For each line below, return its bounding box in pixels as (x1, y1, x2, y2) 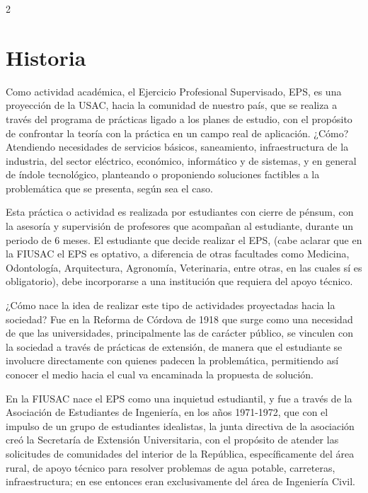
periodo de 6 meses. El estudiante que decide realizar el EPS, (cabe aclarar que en (6, 232, 362, 247)
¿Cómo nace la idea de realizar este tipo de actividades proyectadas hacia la (6, 298, 335, 313)
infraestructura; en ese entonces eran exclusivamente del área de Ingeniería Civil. (6, 474, 356, 489)
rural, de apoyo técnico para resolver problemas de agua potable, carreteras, (6, 460, 335, 475)
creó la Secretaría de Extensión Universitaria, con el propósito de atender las (6, 432, 339, 447)
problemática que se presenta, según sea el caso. (6, 180, 213, 195)
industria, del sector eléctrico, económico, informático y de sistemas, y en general (6, 153, 357, 168)
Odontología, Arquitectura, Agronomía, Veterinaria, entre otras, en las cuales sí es (6, 260, 362, 274)
